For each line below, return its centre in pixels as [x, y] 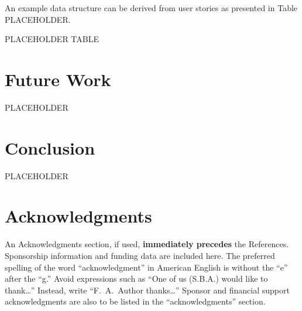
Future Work [58, 79]
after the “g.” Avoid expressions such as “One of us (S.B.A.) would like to [136, 278]
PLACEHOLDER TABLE [52, 39]
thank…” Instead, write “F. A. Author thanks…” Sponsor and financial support [147, 290]
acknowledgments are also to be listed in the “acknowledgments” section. [135, 301]
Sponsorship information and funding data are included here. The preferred [140, 255]
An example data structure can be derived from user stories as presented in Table [151, 8]
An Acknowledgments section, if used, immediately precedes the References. [147, 244]
